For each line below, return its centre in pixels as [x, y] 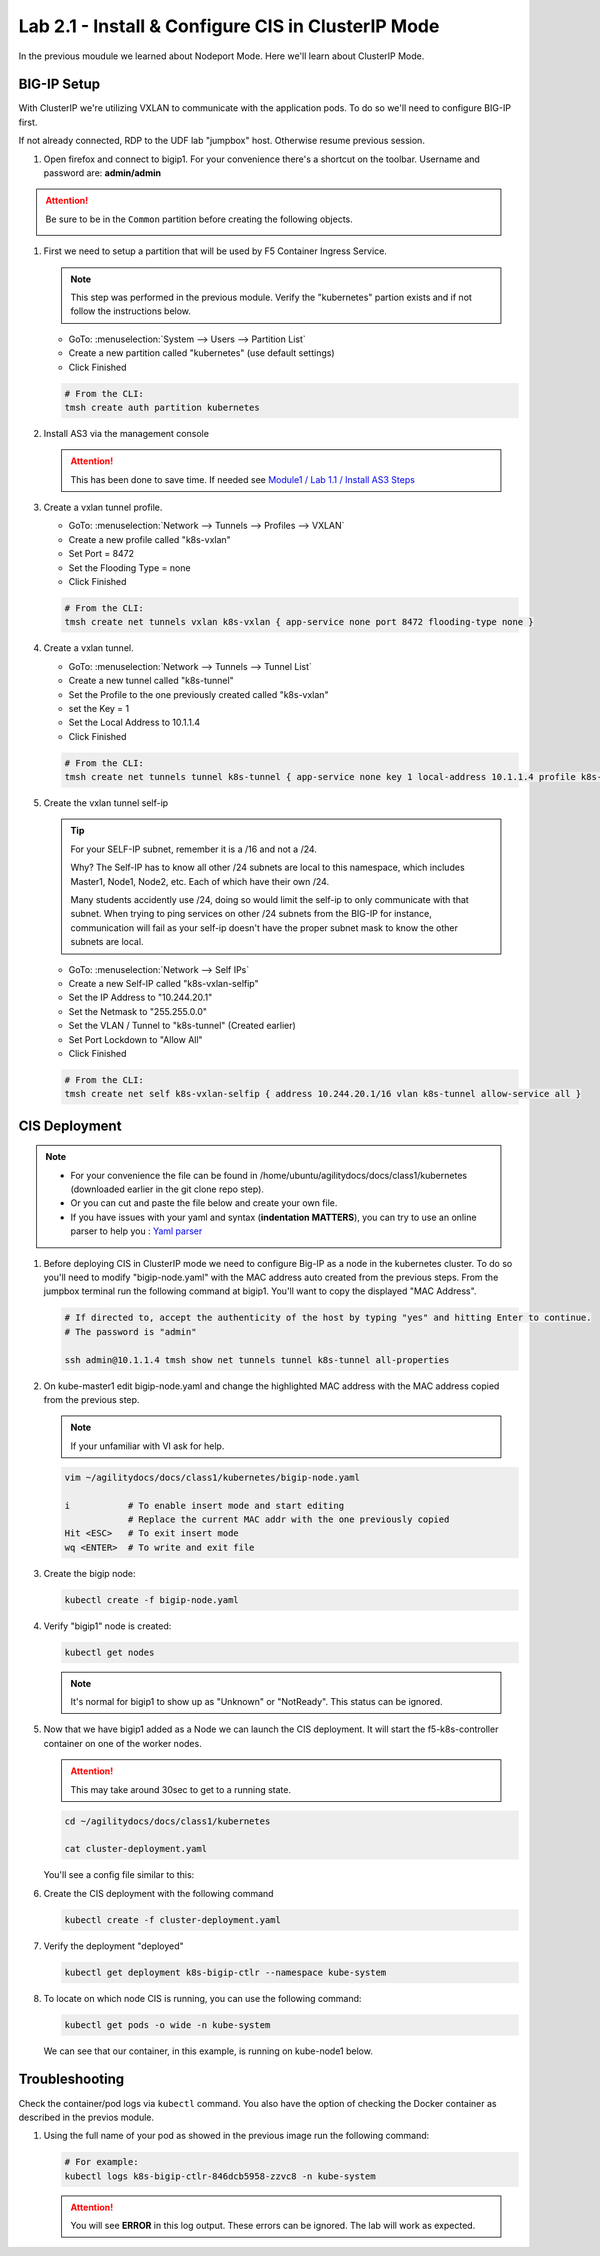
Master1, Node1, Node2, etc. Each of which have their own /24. [200, 881]
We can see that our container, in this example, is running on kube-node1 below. [208, 2051]
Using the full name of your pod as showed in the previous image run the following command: [236, 2136]
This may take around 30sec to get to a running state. [181, 1789]
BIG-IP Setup [59, 84]
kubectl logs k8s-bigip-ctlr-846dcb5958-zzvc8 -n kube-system [220, 2176]
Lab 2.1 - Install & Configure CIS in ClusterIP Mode [229, 26]
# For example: [101, 2162]
